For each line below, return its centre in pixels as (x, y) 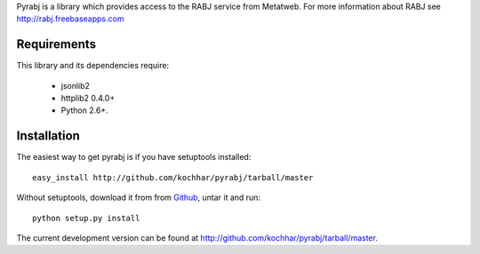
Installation (48, 136)
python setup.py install (86, 218)
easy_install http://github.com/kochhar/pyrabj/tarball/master (173, 177)
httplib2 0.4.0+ (88, 99)
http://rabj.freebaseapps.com (70, 19)
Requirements (56, 44)
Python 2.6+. (84, 110)
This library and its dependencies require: (92, 66)
